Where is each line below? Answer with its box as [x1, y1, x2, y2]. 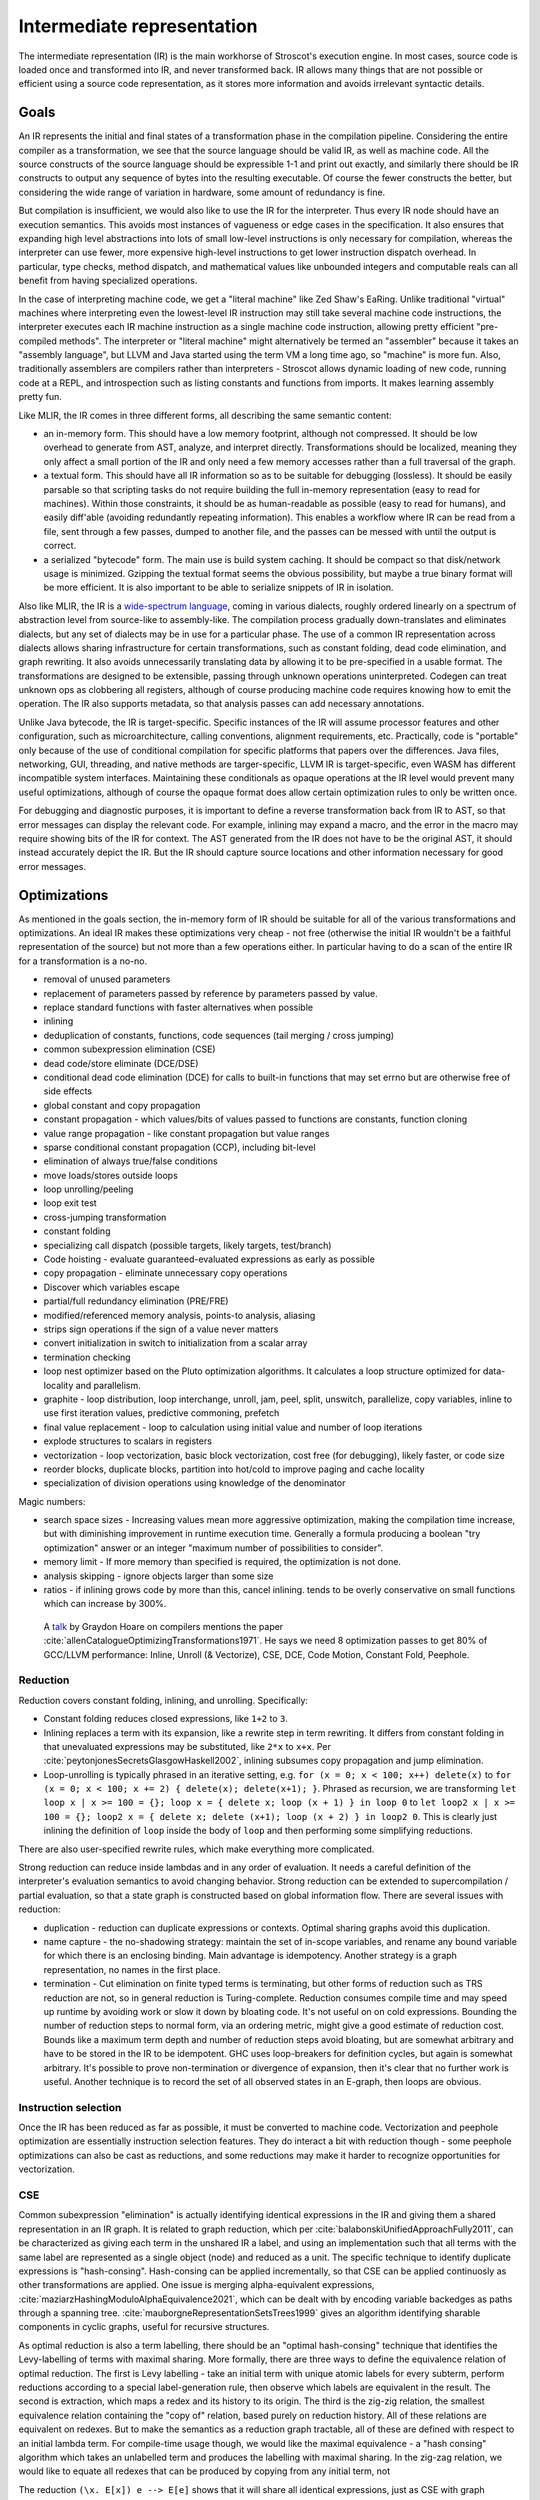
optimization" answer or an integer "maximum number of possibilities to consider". [43, 1541, 384, 1554]
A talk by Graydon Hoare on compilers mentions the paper [43, 1620, 284, 1632]
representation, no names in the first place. [43, 1963, 221, 1975]
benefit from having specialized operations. [18, 275, 198, 287]
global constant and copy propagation [43, 1099, 201, 1111]
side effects [43, 1085, 93, 1097]
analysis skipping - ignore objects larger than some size [43, 1570, 274, 1582]
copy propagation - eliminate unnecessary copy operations [43, 1267, 288, 1279]
